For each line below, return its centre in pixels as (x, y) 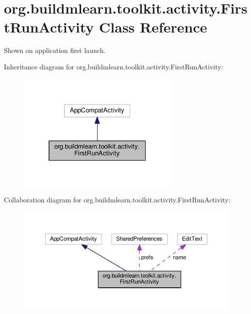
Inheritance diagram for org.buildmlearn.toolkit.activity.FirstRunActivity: (114, 66)
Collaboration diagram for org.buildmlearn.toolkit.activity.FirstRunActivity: (117, 200)
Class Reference (153, 27)
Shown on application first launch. (55, 50)
